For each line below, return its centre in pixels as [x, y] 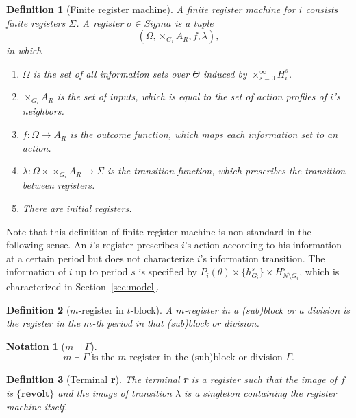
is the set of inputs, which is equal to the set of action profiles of [192, 96]
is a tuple [194, 22]
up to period [102, 271]
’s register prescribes [136, 245]
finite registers [36, 22]
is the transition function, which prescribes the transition [226, 171]
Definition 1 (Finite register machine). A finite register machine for [151, 9]
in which [24, 50]
